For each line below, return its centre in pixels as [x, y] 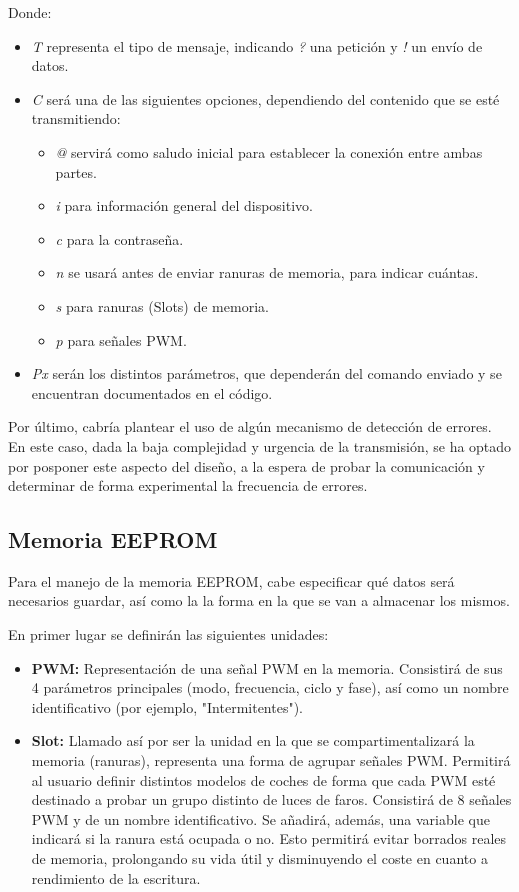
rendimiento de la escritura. [116, 877]
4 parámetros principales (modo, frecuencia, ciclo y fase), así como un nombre [270, 687]
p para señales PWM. [121, 339]
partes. [76, 171]
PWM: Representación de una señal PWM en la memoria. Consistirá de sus [267, 667]
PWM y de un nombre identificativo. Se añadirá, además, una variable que [260, 818]
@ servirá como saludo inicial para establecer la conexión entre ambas [269, 151]
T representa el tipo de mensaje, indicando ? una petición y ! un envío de [257, 45]
